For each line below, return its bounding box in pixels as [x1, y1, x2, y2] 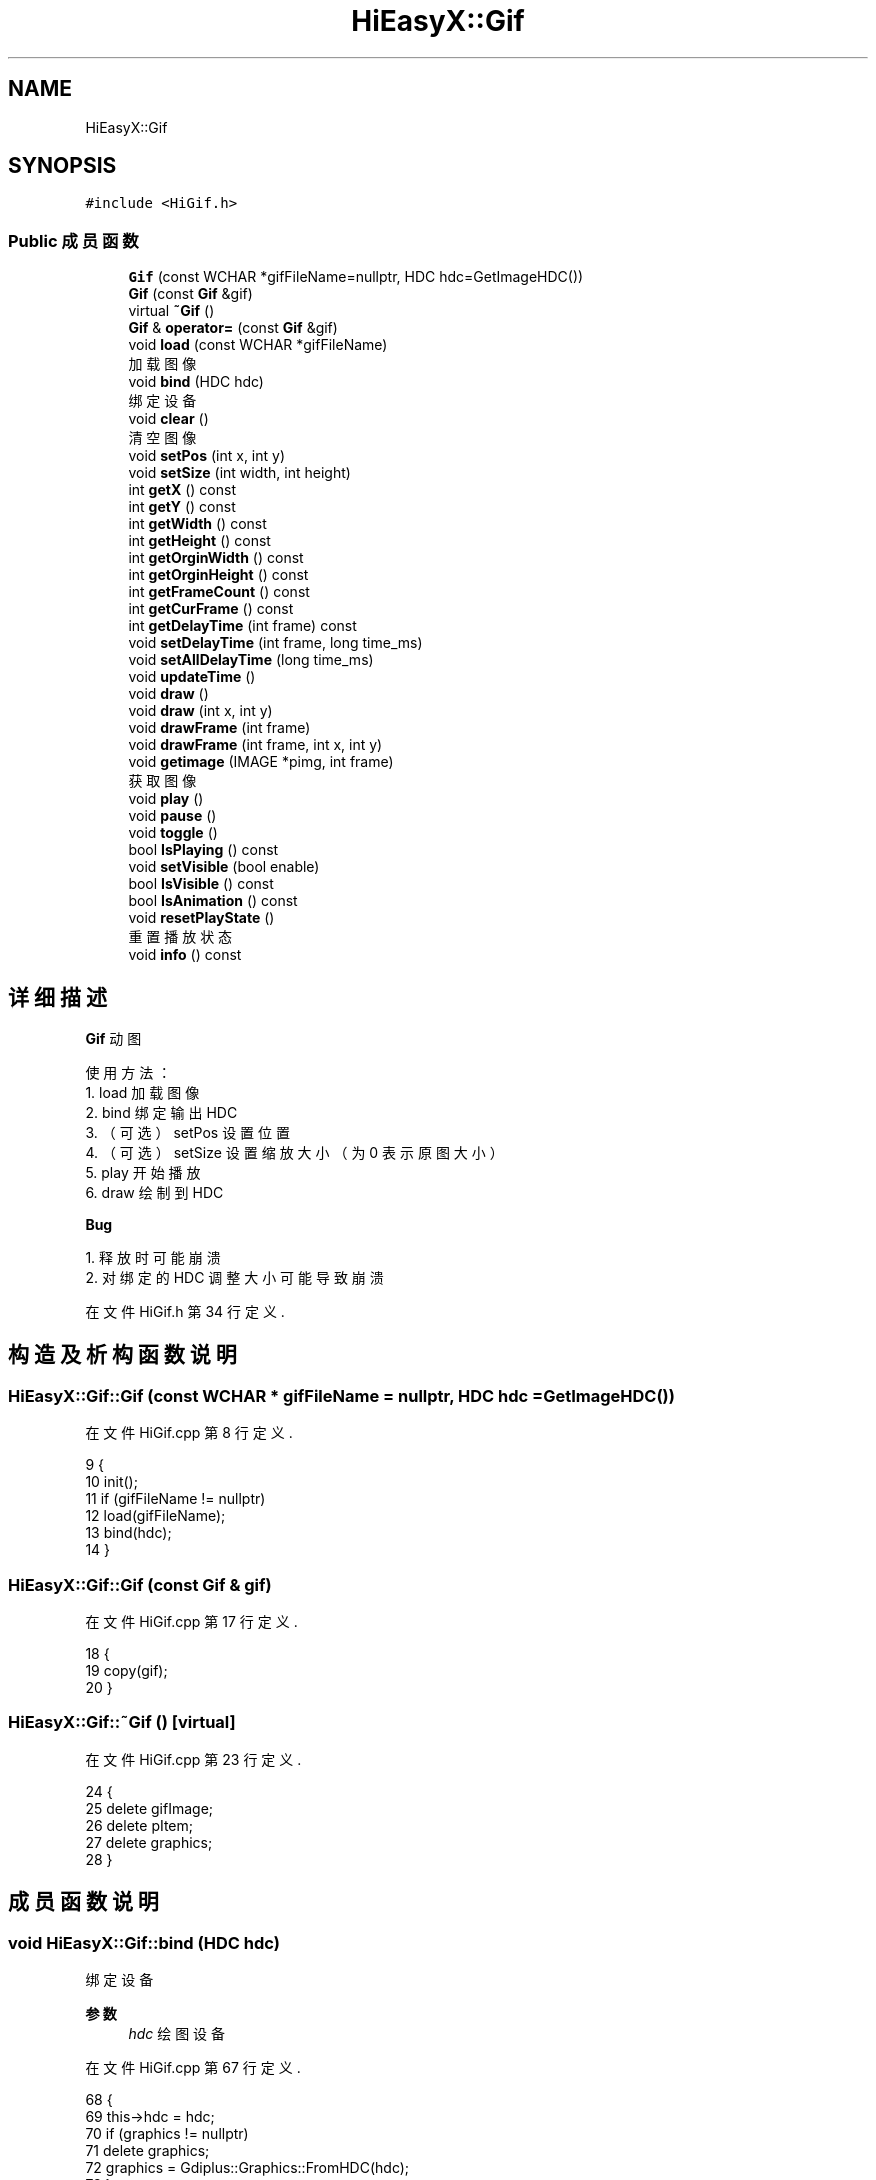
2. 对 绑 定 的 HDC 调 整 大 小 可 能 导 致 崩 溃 [85, 1269, 384, 1287]
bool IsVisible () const [128, 875, 274, 893]
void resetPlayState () [128, 909, 275, 927]
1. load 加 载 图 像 [85, 1084, 200, 1102]
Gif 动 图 [85, 1030, 142, 1048]
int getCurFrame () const [128, 600, 294, 618]
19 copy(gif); [85, 1662, 168, 1679]
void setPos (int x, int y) [128, 447, 286, 465]
